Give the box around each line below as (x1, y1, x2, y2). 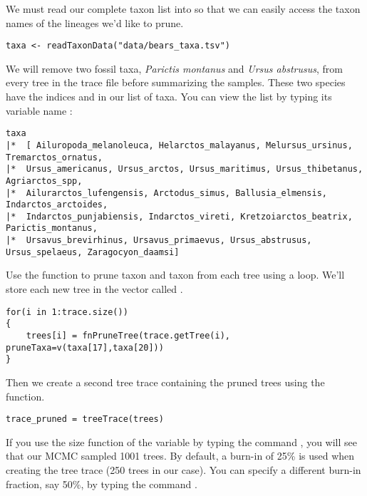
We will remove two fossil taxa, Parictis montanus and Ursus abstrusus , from (6, 61, 343, 76)
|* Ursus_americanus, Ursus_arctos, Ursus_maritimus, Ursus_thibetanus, (6, 164, 363, 175)
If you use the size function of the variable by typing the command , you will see (6, 434, 357, 449)
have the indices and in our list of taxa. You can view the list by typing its (6, 89, 332, 104)
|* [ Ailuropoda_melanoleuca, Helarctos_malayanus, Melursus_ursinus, (6, 140, 353, 150)
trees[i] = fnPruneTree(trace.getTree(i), (26, 330, 230, 341)
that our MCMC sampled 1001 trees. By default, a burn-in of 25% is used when (6, 448, 355, 463)
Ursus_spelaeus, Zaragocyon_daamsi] (6, 247, 180, 257)
